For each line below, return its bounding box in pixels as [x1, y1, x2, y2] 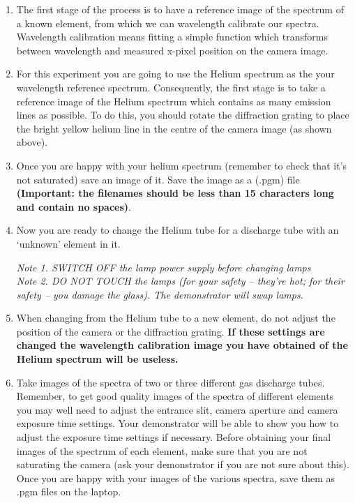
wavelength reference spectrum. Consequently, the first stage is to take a [16, 80, 326, 94]
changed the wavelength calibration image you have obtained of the [16, 338, 348, 352]
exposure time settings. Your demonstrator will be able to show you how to [16, 416, 339, 430]
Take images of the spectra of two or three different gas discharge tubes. [16, 375, 325, 389]
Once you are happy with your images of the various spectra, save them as [16, 470, 335, 485]
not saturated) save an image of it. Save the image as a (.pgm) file [16, 172, 300, 186]
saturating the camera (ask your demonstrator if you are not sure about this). [16, 457, 349, 472]
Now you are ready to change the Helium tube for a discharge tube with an [16, 223, 339, 237]
